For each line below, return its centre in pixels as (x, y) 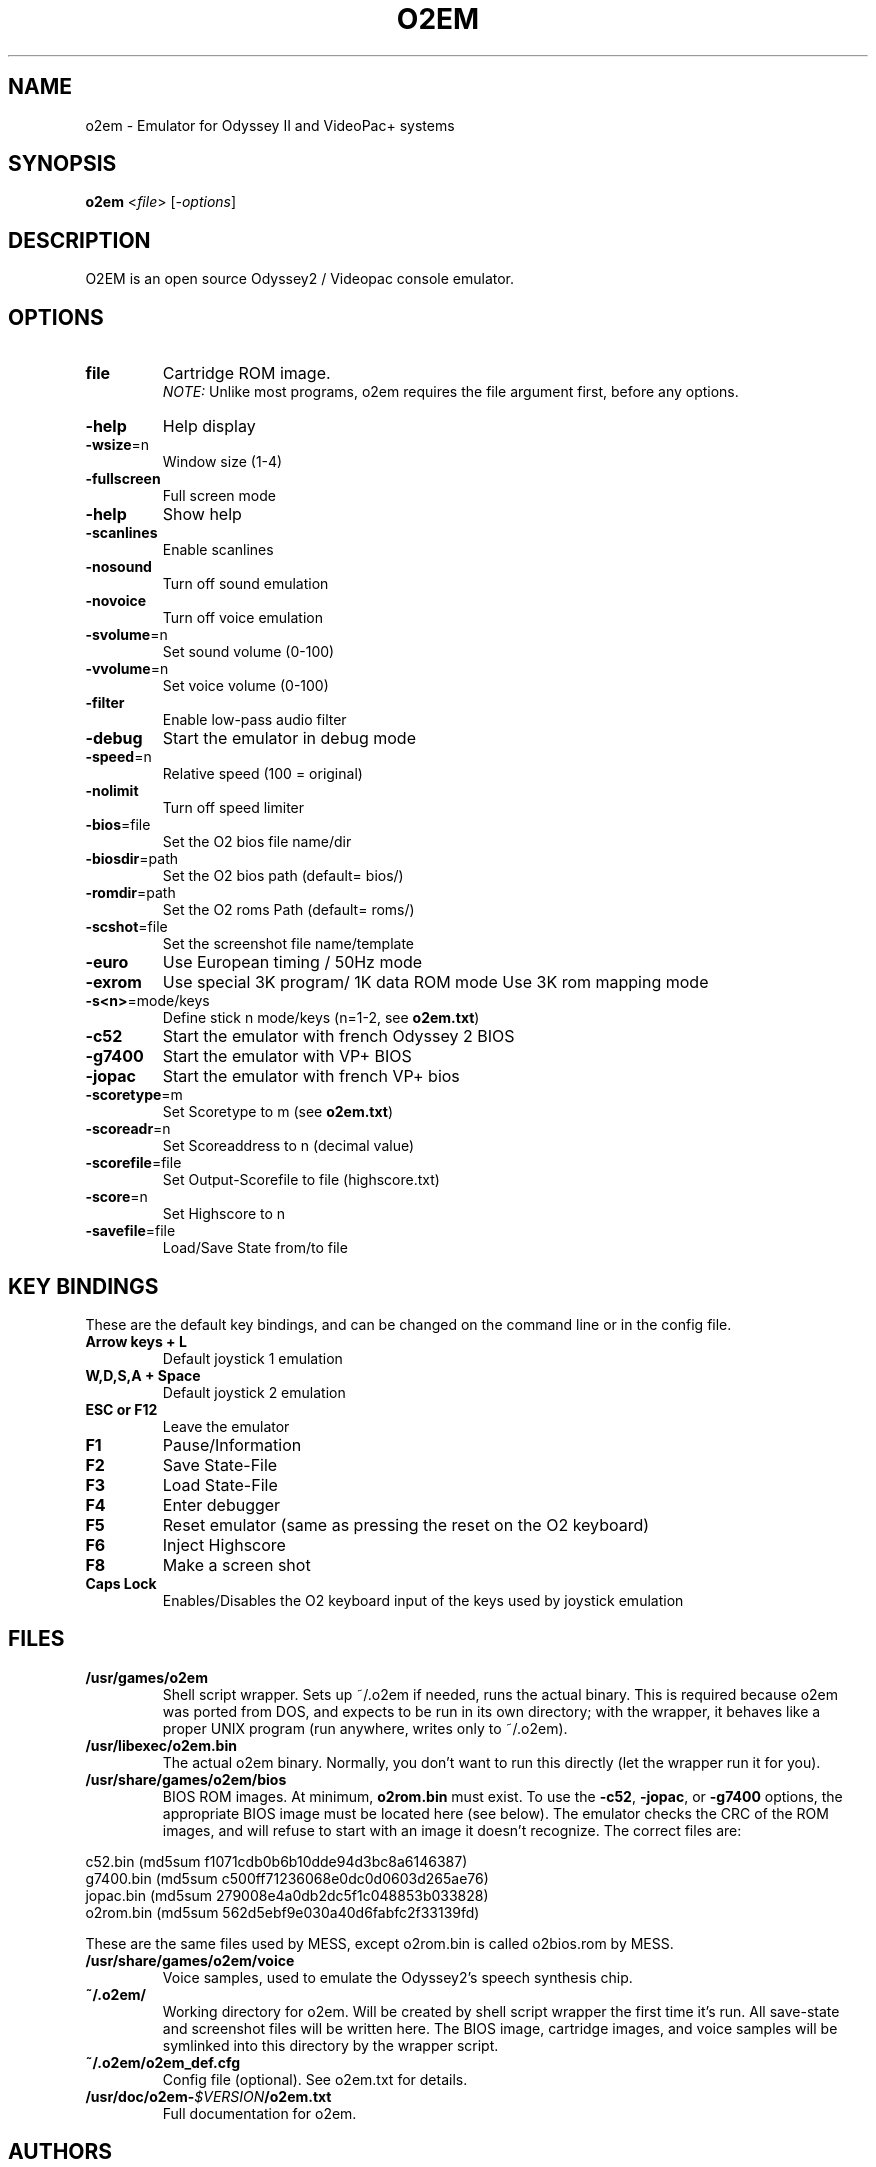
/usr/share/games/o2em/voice (190, 1960)
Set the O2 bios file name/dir (257, 842)
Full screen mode (219, 496)
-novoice (116, 601)
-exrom (113, 982)
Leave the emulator (226, 1426)
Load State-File (220, 1484)
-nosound (118, 567)
